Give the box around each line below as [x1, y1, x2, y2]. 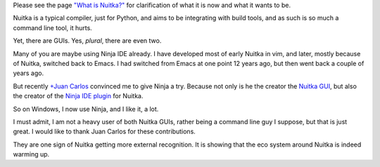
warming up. [13, 150, 50, 159]
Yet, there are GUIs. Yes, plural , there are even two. [13, 36, 162, 45]
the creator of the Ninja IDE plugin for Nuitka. [13, 92, 144, 100]
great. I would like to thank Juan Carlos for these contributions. [13, 127, 196, 136]
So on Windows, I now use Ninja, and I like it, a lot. [13, 105, 159, 113]
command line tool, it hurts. [13, 23, 93, 32]
